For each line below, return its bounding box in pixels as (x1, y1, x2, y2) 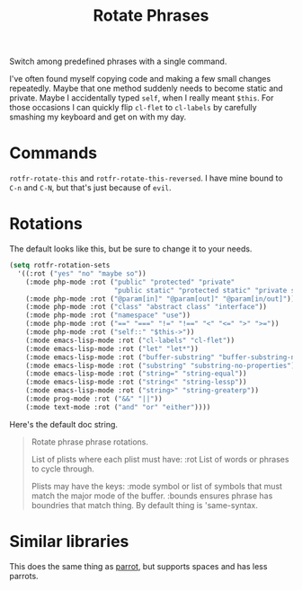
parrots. (9, 570, 39, 581)
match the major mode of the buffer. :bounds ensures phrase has (31, 490, 273, 501)
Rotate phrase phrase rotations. (31, 436, 148, 447)
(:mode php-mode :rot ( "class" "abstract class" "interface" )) (25, 303, 268, 312)
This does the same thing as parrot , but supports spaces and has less (9, 560, 268, 571)
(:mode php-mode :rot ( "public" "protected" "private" (25, 277, 235, 286)
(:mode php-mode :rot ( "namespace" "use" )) (25, 311, 191, 320)
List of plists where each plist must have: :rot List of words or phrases (31, 454, 289, 464)
